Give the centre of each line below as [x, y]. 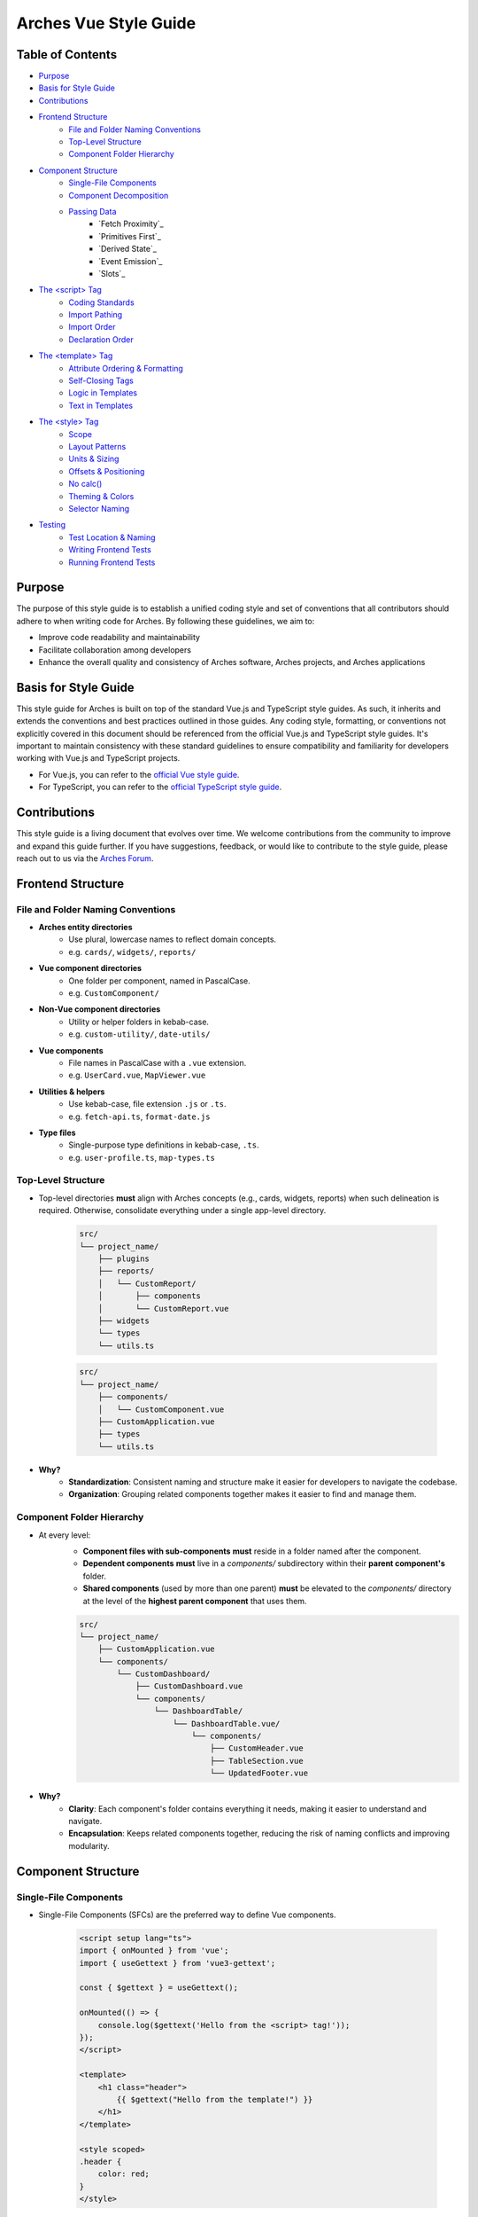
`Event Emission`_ [131, 261]
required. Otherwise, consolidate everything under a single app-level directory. [182, 1210]
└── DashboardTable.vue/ [227, 1723]
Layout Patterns [97, 447]
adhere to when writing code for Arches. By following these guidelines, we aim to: [166, 621]
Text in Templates [101, 405]
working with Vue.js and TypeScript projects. [98, 758]
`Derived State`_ [127, 249]
